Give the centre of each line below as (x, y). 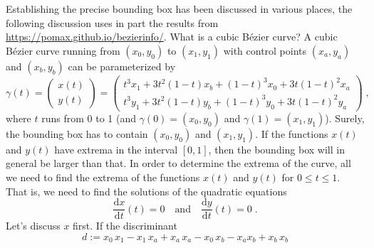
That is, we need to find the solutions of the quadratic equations (146, 191)
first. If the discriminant (125, 226)
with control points (265, 50)
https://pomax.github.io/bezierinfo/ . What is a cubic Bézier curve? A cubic (172, 37)
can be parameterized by (122, 66)
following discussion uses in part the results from (112, 22)
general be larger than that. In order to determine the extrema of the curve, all (178, 163)
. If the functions (292, 133)
